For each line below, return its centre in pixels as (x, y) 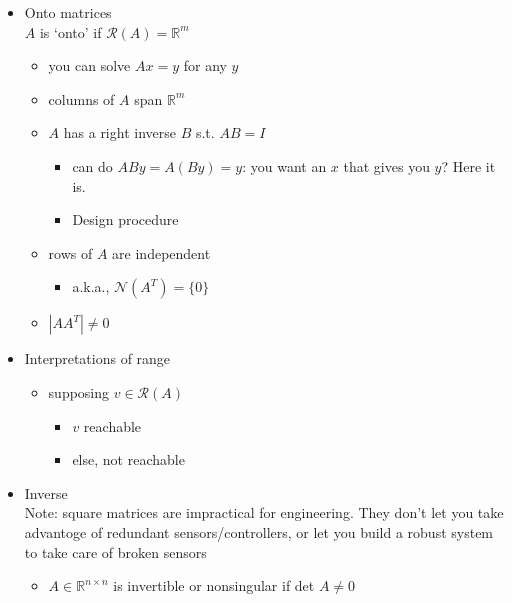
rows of (70, 252)
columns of (81, 98)
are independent (161, 252)
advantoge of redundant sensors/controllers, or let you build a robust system (259, 531)
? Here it (468, 165)
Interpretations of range (97, 358)
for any (205, 65)
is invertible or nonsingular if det (214, 585)
